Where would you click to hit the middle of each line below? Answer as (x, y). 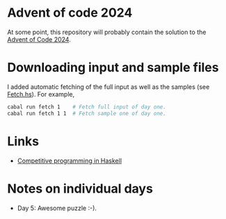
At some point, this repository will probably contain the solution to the (107, 32)
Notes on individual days (80, 188)
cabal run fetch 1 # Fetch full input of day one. (87, 107)
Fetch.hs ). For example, (41, 94)
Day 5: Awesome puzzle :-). (57, 208)
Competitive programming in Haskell (70, 161)
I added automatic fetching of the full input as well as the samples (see (108, 87)
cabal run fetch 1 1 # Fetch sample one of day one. (87, 113)
